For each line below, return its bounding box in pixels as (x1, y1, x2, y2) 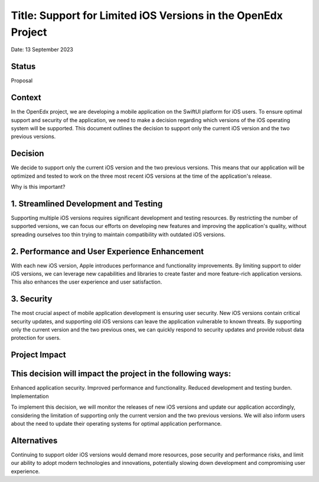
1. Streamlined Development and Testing (11, 198, 163, 208)
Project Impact (11, 350, 66, 360)
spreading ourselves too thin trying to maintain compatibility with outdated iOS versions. (11, 231, 226, 238)
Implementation (11, 393, 49, 400)
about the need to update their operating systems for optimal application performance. (11, 420, 222, 427)
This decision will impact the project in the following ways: (11, 369, 232, 379)
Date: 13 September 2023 (11, 46, 73, 53)
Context (11, 92, 41, 103)
